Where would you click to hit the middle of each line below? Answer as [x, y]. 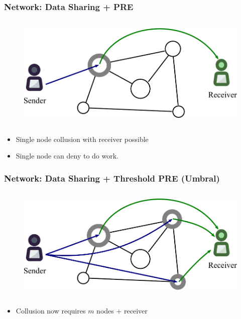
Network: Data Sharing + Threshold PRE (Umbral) [112, 178]
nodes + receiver [122, 310]
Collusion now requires [51, 310]
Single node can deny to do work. [67, 156]
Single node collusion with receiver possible [82, 139]
